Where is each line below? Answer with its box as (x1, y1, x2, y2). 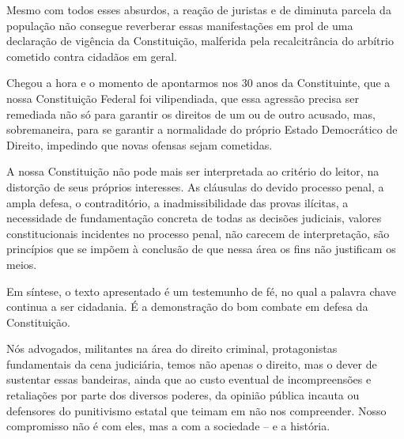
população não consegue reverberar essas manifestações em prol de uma (6, 17, 353, 33)
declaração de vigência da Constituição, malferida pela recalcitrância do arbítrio (6, 32, 394, 49)
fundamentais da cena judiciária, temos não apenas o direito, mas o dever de (6, 355, 377, 372)
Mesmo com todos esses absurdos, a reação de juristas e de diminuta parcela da (6, 2, 391, 17)
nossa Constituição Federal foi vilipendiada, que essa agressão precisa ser (6, 89, 359, 106)
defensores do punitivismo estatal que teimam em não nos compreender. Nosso (6, 402, 387, 418)
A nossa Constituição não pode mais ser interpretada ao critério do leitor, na (6, 163, 379, 180)
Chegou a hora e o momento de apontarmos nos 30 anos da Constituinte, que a (6, 74, 391, 91)
